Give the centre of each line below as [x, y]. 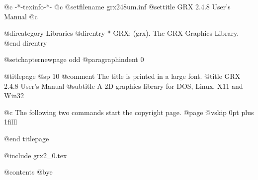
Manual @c [21, 16]
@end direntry [26, 42]
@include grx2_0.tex [36, 155]
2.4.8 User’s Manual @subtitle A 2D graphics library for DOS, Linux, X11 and [124, 86]
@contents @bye [28, 172]
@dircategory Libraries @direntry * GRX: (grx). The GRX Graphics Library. [122, 33]
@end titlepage [27, 138]
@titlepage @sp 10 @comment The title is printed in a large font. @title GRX [122, 76]
